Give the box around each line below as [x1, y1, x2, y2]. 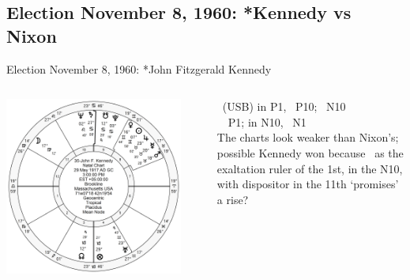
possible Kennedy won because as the [216, 144, 404, 161]
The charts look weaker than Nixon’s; [216, 129, 399, 146]
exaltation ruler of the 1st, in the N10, [216, 160, 403, 176]
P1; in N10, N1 [228, 113, 307, 130]
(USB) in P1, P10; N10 [222, 98, 346, 115]
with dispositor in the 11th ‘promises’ [216, 176, 399, 192]
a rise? [216, 191, 249, 207]
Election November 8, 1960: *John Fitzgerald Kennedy [6, 60, 272, 77]
